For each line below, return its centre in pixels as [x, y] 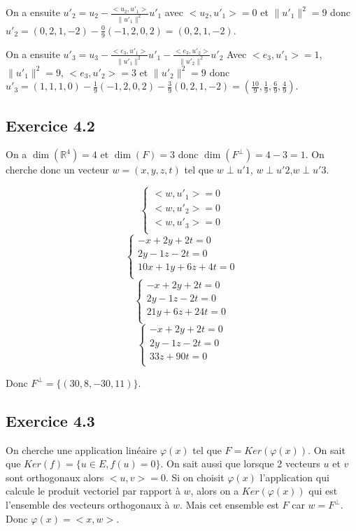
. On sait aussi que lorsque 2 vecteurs [240, 463]
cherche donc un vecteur [57, 170]
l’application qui [294, 477]
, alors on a [215, 491]
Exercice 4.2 [50, 125]
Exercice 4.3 [50, 420]
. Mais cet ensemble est [229, 504]
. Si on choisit [195, 477]
